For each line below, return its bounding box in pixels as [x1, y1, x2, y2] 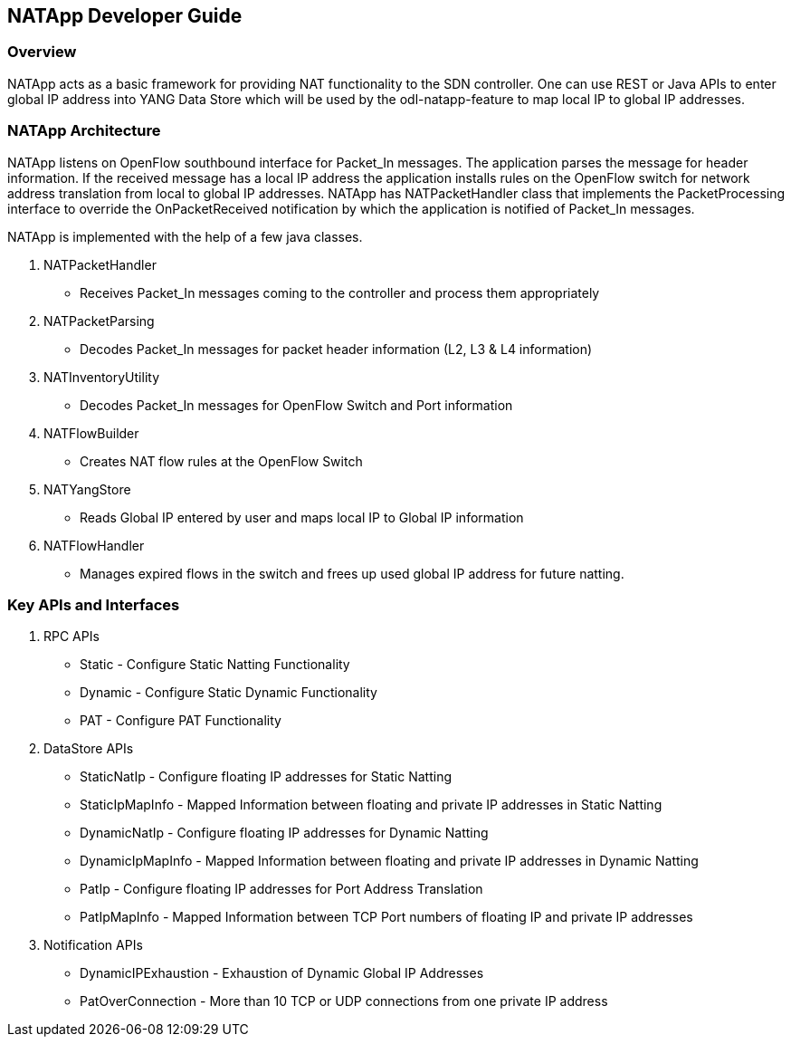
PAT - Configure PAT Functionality [80, 713, 281, 729]
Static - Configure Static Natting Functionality [80, 656, 350, 673]
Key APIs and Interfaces [7, 595, 180, 614]
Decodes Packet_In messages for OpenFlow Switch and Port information [80, 397, 513, 413]
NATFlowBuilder [43, 425, 139, 441]
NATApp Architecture [7, 121, 161, 140]
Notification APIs [43, 937, 143, 953]
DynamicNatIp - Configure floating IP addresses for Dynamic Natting [80, 825, 489, 841]
